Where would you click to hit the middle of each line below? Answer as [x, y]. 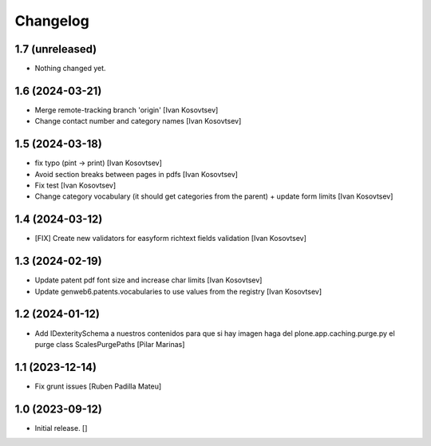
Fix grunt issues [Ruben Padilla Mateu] [98, 386]
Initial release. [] [61, 428]
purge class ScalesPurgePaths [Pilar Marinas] [110, 344]
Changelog [52, 21]
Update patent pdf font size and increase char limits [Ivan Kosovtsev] [148, 280]
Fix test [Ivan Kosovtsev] [75, 186]
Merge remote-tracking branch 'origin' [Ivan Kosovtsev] [127, 110]
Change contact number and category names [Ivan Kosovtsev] [138, 121]
